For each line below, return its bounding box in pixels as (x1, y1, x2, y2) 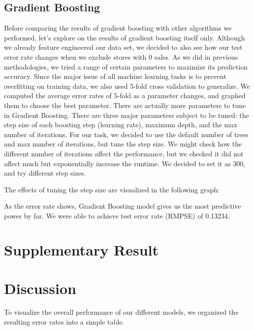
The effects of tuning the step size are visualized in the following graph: (4, 184, 220, 194)
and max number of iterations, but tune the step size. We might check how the (4, 139, 242, 149)
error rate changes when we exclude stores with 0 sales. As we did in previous (4, 51, 238, 62)
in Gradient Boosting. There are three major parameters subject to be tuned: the (4, 110, 249, 120)
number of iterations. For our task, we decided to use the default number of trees (4, 129, 249, 139)
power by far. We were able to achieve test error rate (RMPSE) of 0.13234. (4, 210, 230, 220)
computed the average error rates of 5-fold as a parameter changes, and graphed (4, 90, 246, 101)
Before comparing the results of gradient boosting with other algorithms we (4, 23, 232, 33)
